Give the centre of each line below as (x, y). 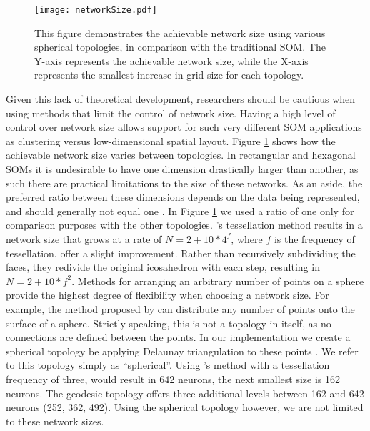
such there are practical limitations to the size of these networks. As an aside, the (184, 183)
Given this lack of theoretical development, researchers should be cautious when (181, 99)
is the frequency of (314, 238)
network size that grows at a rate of (84, 238)
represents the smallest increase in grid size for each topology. (169, 75)
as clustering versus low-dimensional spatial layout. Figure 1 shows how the (171, 140)
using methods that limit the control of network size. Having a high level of (171, 113)
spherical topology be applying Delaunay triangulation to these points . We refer (182, 351)
